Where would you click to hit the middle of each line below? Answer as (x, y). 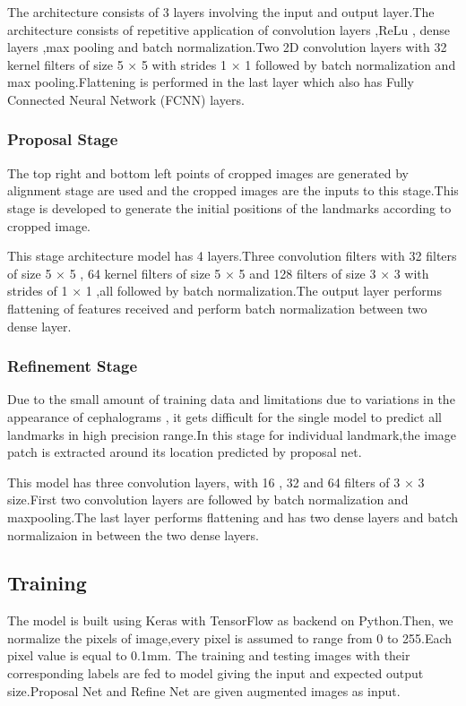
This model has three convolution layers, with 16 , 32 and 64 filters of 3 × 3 (216, 482)
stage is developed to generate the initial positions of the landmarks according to (229, 207)
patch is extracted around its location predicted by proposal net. (185, 452)
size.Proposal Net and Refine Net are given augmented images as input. (204, 690)
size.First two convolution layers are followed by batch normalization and (208, 499)
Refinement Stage (73, 366)
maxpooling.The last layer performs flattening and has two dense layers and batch (233, 517)
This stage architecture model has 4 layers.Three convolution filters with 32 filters (232, 256)
